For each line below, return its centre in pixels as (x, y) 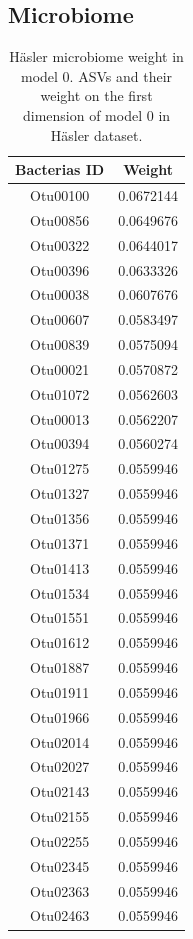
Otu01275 (60, 468)
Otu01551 (60, 617)
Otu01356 (60, 517)
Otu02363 (60, 890)
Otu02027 (60, 766)
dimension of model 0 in (96, 114)
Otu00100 (60, 195)
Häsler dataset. (96, 134)
